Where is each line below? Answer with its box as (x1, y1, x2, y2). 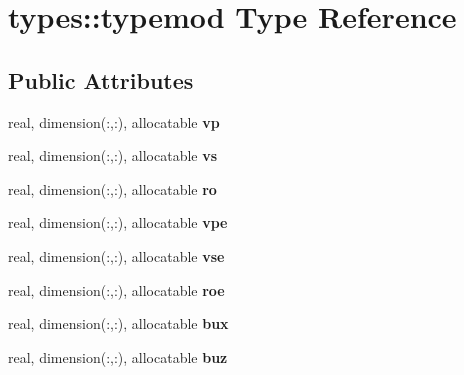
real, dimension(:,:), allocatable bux (8, 313, 229, 334)
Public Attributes (8, 64, 194, 95)
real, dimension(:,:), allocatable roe (8, 279, 225, 300)
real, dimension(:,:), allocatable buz (8, 346, 228, 367)
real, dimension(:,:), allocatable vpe (8, 212, 228, 233)
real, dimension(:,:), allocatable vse (8, 245, 225, 266)
